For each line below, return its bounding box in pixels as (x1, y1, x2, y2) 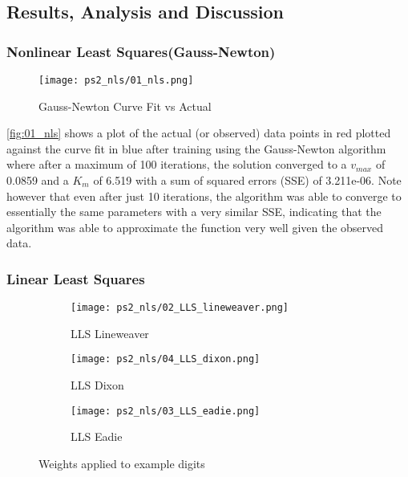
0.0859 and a (6, 172, 69, 189)
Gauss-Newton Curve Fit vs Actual (38, 97, 212, 114)
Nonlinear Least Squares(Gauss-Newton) (6, 41, 276, 61)
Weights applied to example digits (38, 455, 205, 471)
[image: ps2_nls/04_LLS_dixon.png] (71, 353, 261, 365)
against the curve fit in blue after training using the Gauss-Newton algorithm (6, 140, 386, 157)
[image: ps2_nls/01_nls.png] (38, 75, 194, 86)
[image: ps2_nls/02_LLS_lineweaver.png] (71, 302, 289, 314)
